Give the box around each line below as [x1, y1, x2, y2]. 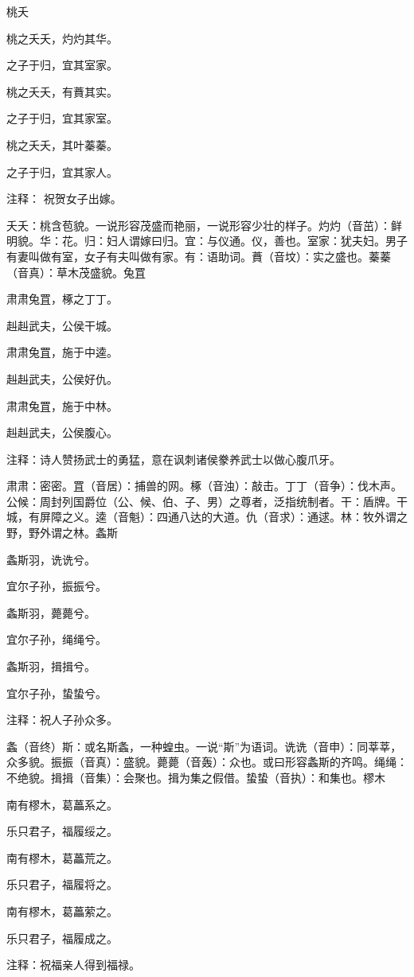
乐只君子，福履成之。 [6, 929, 118, 946]
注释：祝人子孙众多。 [6, 711, 118, 728]
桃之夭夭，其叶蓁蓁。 [6, 136, 118, 153]
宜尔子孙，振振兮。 [6, 578, 107, 594]
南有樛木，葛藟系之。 [6, 796, 118, 812]
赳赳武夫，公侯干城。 [6, 317, 118, 333]
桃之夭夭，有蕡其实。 [6, 83, 118, 99]
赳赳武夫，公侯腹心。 [6, 424, 118, 441]
